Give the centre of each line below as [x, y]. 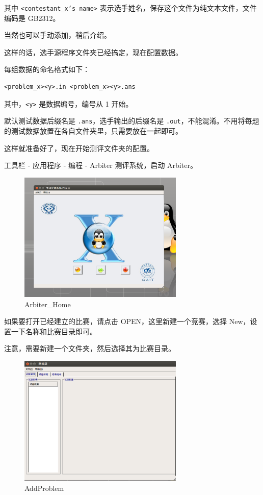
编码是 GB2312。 [32, 18]
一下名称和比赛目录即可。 [54, 331]
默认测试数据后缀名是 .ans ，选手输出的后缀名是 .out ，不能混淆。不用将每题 [132, 121]
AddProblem [44, 488]
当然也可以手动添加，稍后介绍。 [58, 35]
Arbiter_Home [48, 304]
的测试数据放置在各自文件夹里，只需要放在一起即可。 [93, 130]
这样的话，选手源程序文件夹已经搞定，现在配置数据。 [93, 52]
